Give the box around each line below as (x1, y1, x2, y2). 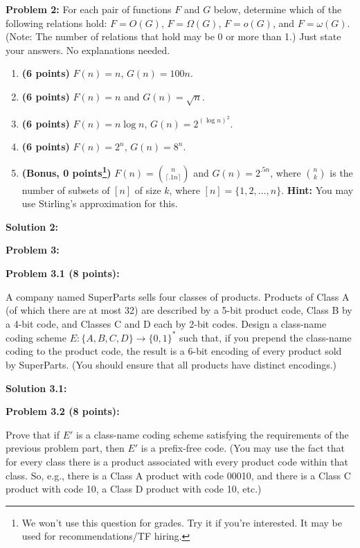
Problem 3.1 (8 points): (6, 265, 120, 280)
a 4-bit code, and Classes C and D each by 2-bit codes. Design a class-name (6, 316, 327, 330)
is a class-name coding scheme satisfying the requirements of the (76, 427, 349, 441)
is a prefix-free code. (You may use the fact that (141, 441, 345, 455)
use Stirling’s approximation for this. (21, 196, 178, 211)
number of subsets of (21, 182, 110, 197)
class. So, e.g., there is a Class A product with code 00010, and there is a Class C (6, 468, 351, 482)
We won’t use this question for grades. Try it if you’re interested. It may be (21, 515, 342, 529)
